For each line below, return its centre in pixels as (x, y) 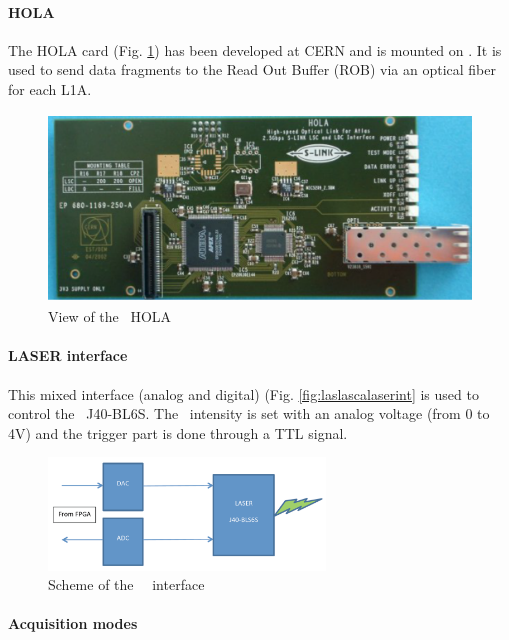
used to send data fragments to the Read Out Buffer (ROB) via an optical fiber (252, 69)
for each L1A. (50, 88)
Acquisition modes (73, 623)
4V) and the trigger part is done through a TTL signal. (178, 432)
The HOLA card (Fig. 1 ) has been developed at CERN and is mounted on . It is (255, 49)
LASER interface (68, 355)
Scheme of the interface (126, 584)
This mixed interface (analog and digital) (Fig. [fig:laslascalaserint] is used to (243, 393)
